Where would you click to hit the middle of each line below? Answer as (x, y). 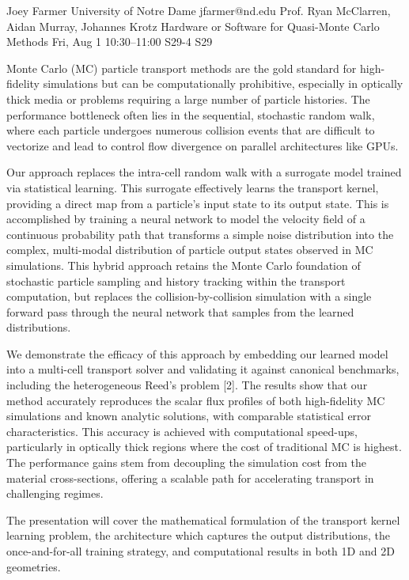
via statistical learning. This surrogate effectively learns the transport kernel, (193, 187)
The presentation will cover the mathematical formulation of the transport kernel (203, 519)
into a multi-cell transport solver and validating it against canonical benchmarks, (203, 369)
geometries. (34, 566)
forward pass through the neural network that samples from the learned (180, 311)
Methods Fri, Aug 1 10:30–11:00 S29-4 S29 (110, 42)
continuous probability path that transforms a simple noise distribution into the (200, 234)
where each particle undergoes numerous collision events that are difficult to (191, 130)
